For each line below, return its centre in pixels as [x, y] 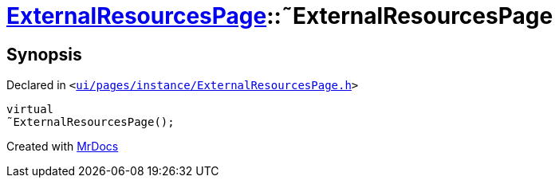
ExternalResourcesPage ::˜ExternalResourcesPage [280, 16]
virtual [30, 110]
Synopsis [44, 54]
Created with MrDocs [63, 147]
